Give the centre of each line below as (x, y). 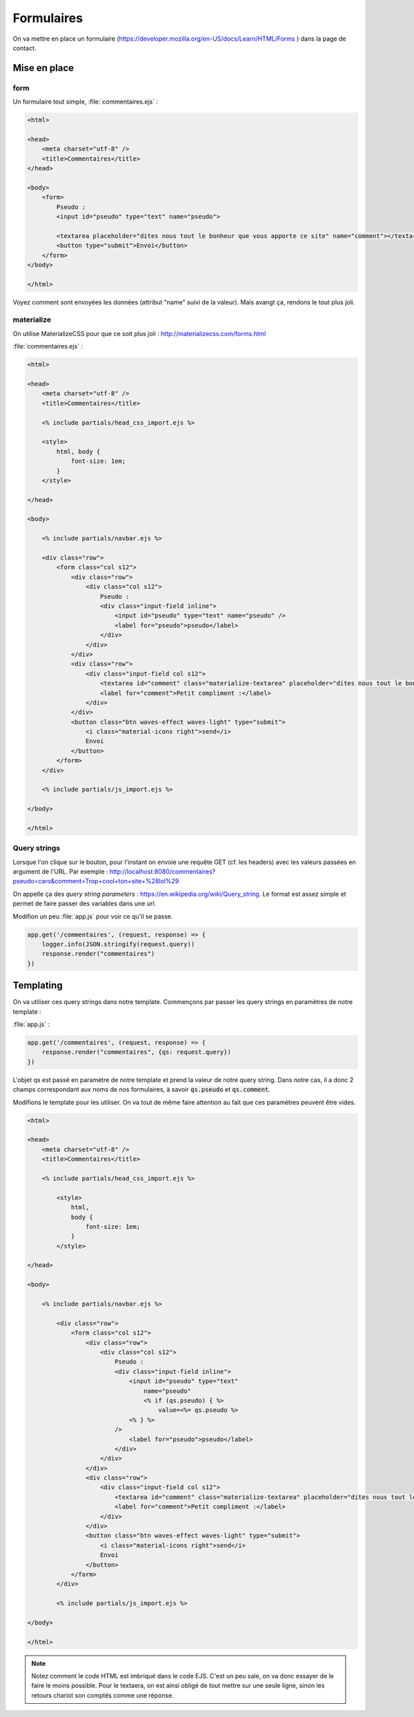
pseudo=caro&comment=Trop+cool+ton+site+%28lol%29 (96, 881)
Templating (38, 986)
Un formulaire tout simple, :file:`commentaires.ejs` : (86, 102)
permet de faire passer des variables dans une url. (85, 903)
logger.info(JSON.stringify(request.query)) (118, 944)
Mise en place (43, 68)
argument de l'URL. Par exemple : (60, 872)
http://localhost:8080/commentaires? (162, 872)
